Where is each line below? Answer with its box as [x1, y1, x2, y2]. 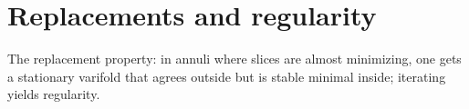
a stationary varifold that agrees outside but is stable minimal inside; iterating [7, 66, 446, 85]
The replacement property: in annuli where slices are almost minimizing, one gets [7, 49, 462, 68]
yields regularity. [7, 84, 100, 104]
